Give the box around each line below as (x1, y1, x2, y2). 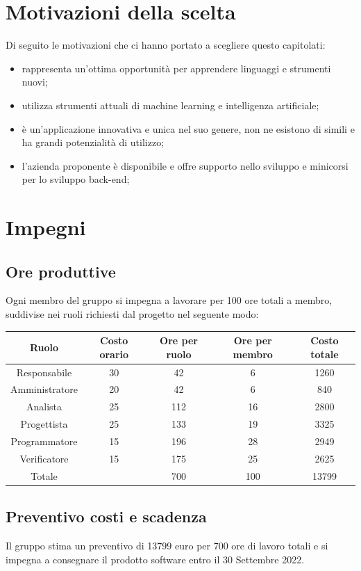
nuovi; (22, 74, 48, 89)
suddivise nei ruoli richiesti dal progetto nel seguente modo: (6, 307, 259, 321)
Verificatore (19, 451, 69, 465)
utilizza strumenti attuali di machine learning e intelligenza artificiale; (22, 97, 319, 112)
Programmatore (10, 433, 78, 448)
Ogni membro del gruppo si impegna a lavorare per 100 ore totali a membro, (6, 293, 333, 307)
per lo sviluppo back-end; (22, 172, 130, 186)
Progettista (20, 417, 68, 431)
